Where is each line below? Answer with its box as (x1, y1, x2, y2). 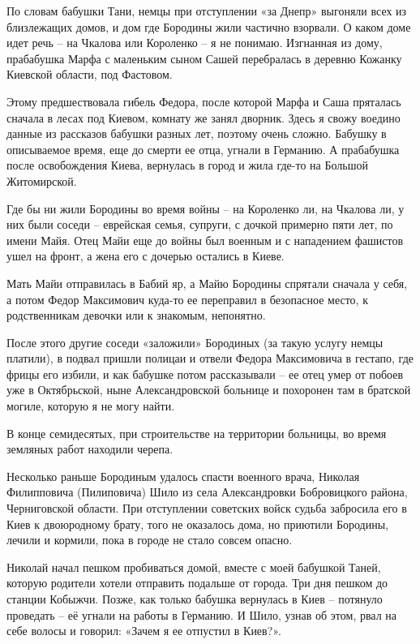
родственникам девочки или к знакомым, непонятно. (6, 307, 266, 324)
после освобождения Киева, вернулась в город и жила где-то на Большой (6, 157, 368, 174)
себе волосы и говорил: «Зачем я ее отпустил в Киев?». (6, 622, 281, 639)
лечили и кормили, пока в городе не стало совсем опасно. (6, 531, 293, 548)
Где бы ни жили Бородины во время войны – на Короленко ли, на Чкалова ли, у (6, 200, 405, 217)
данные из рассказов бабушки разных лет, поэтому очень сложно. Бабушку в (6, 125, 387, 142)
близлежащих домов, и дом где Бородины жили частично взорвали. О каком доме (6, 18, 411, 35)
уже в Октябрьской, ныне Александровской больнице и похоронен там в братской (6, 381, 411, 398)
